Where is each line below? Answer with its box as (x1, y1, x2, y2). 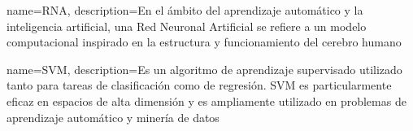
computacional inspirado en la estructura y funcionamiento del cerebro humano (7, 33, 402, 50)
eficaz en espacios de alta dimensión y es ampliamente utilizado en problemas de (7, 92, 406, 109)
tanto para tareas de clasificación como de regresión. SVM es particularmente (7, 76, 392, 94)
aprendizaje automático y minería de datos (7, 108, 220, 125)
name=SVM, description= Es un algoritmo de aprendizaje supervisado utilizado (7, 60, 402, 77)
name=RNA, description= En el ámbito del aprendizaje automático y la (7, 2, 363, 18)
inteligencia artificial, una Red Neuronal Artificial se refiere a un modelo (7, 17, 367, 34)
